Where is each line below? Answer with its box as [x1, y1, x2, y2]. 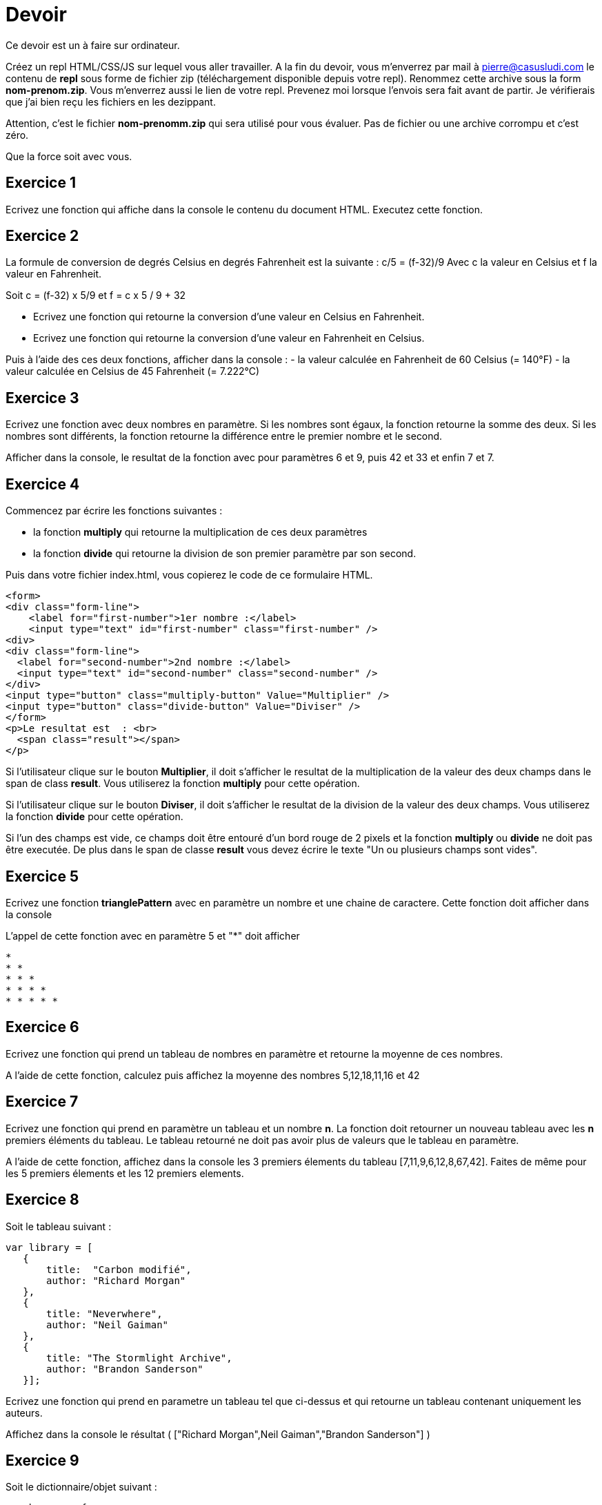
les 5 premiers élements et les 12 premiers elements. [6, 1167, 244, 1179]
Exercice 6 [6, 1018, 79, 1036]
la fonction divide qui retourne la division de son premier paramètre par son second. [33, 547, 417, 560]
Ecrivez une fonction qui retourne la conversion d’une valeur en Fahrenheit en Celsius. [33, 332, 425, 344]
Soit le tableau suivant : [6, 1220, 112, 1232]
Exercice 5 [6, 867, 79, 885]
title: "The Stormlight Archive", [46, 1352, 232, 1363]
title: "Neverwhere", [46, 1308, 163, 1319]
